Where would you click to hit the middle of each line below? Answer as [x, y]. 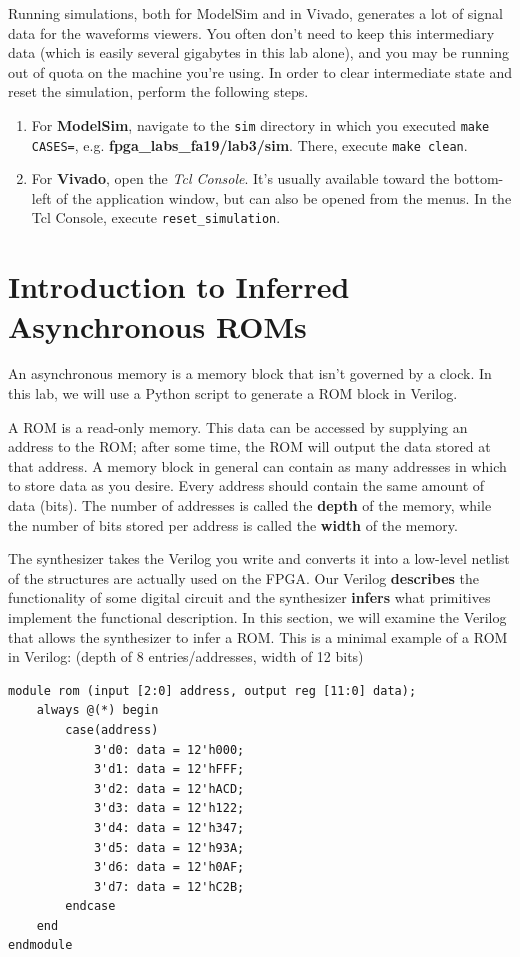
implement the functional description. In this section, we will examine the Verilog [257, 616]
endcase [90, 906]
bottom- [478, 178]
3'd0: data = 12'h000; [169, 749]
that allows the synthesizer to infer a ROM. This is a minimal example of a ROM [258, 636]
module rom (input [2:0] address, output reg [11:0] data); [212, 690]
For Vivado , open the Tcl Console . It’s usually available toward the [240, 178]
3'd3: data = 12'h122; [169, 808]
